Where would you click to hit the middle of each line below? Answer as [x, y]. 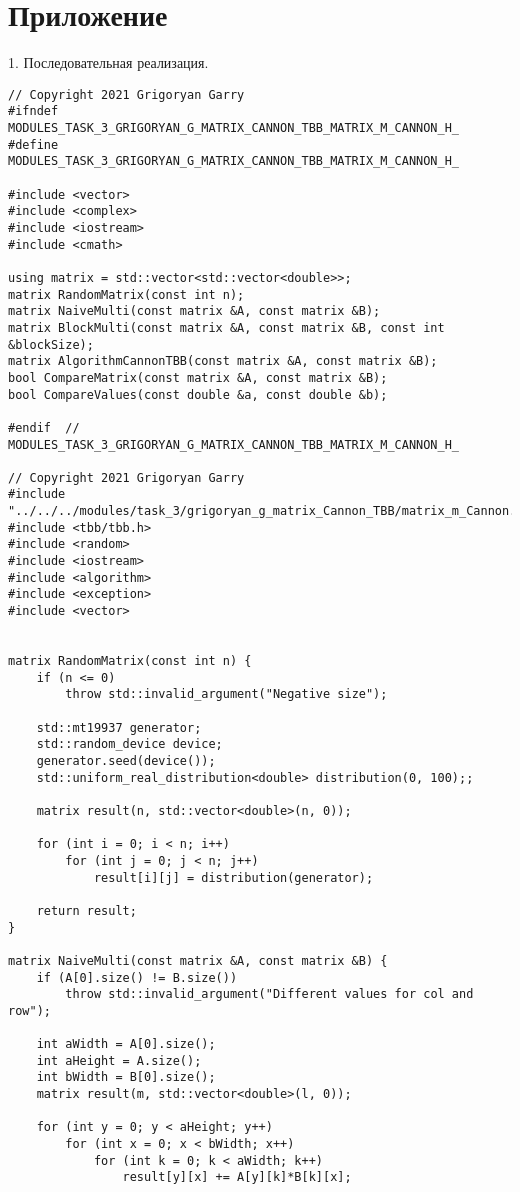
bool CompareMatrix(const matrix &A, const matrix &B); [198, 377]
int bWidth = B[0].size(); [126, 1077]
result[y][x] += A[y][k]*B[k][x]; [237, 1177]
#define [33, 144]
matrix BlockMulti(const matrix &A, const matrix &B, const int [226, 327]
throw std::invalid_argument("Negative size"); [226, 694]
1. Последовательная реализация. [108, 62]
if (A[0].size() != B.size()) [137, 977]
